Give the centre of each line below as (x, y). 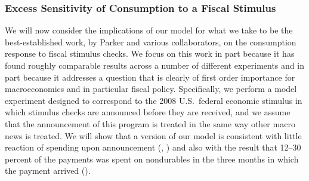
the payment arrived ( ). (48, 171)
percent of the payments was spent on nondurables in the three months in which (152, 159)
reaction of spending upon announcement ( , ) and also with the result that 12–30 (153, 147)
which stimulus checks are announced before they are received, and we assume (148, 112)
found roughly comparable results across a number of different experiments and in (154, 65)
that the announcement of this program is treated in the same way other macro (150, 123)
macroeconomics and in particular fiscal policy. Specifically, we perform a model (151, 89)
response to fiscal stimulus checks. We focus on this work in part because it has (150, 53)
